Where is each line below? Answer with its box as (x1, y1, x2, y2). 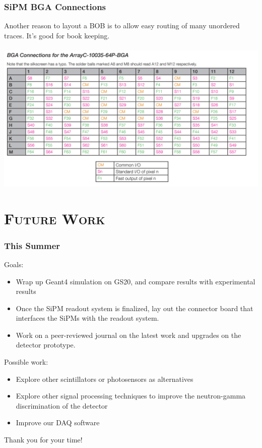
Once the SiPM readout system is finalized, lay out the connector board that (16, 303, 253, 313)
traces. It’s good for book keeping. (4, 30, 110, 40)
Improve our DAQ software (16, 417, 100, 428)
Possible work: (4, 357, 48, 367)
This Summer (4, 239, 60, 252)
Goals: (4, 259, 24, 269)
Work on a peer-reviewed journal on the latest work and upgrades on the (16, 329, 241, 340)
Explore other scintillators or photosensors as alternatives (16, 373, 193, 384)
